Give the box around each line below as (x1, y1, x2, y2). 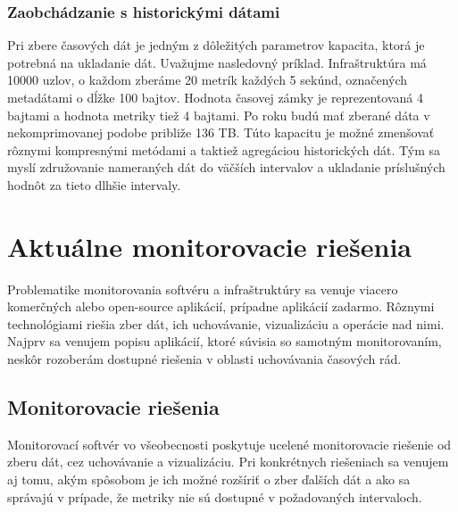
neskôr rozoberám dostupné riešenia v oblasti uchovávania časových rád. (7, 350, 402, 368)
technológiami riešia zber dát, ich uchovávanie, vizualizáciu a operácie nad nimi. (7, 314, 445, 333)
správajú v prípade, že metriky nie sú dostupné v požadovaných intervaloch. (7, 487, 422, 506)
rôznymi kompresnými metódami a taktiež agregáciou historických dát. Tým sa (7, 140, 441, 159)
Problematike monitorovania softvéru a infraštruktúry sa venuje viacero (7, 279, 398, 298)
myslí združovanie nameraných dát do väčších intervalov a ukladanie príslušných (7, 158, 446, 177)
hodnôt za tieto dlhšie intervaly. (7, 175, 181, 194)
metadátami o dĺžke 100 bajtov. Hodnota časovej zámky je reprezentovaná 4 (7, 88, 424, 106)
